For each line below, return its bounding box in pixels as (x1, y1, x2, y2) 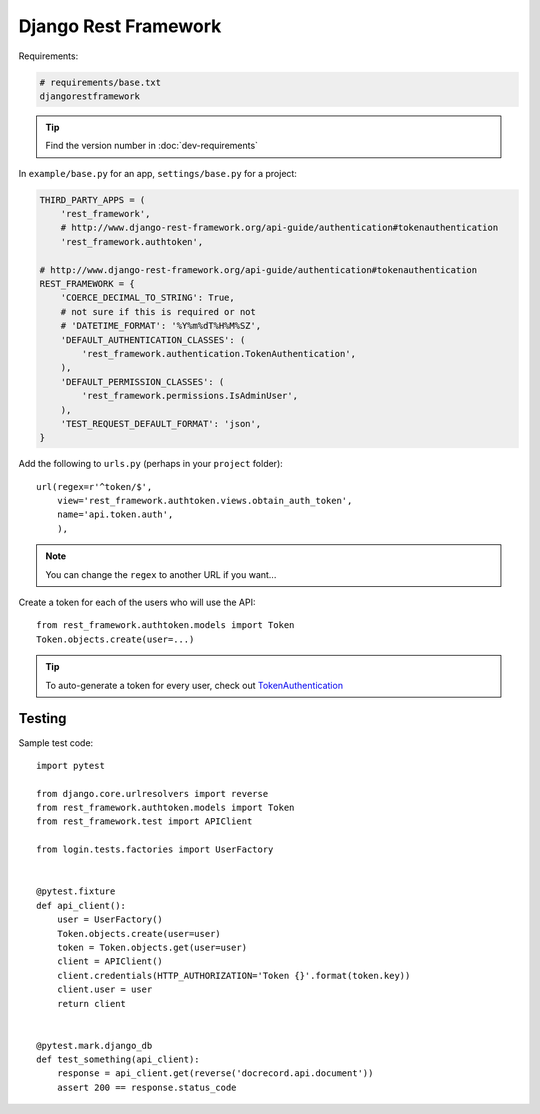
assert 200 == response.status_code (56, 1081, 237, 1093)
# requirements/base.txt (39, 76, 162, 88)
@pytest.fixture (36, 886, 116, 897)
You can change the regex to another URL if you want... (45, 568, 277, 580)
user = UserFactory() (56, 914, 164, 925)
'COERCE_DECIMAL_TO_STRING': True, (60, 292, 235, 304)
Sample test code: (18, 736, 94, 749)
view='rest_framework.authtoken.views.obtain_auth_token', (56, 495, 353, 507)
